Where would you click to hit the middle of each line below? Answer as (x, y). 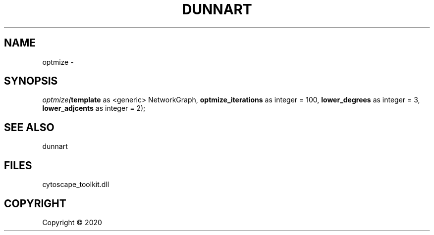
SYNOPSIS (31, 81)
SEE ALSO (29, 127)
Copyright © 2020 (72, 222)
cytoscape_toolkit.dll (76, 185)
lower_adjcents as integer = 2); (94, 108)
